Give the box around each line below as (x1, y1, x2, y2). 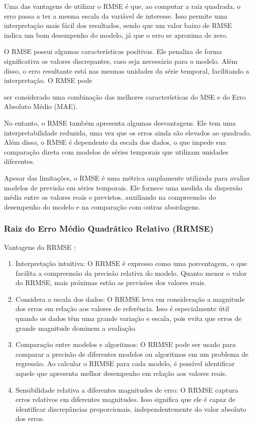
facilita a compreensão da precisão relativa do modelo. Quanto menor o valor (15, 267, 247, 278)
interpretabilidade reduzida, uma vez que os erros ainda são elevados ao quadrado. (4, 127, 252, 137)
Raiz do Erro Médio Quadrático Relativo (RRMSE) (4, 222, 214, 235)
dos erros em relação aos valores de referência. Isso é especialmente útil (15, 303, 229, 314)
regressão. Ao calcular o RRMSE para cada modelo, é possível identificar (15, 358, 235, 369)
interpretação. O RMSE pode (4, 75, 92, 85)
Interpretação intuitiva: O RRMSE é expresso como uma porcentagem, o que (15, 258, 247, 268)
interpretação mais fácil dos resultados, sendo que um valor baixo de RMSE (4, 20, 232, 30)
